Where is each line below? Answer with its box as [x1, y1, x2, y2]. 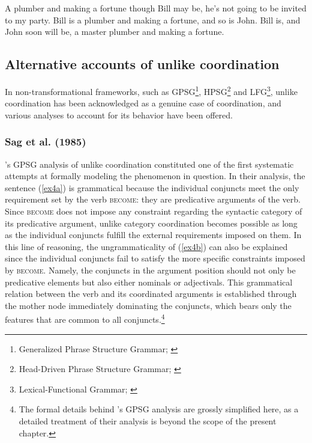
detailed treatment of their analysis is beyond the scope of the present [19, 414, 277, 427]
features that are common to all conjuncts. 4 [5, 311, 165, 326]
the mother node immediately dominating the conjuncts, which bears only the [5, 299, 292, 311]
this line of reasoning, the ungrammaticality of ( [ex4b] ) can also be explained [5, 240, 288, 252]
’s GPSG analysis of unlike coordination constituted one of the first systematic [5, 157, 294, 170]
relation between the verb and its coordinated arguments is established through [5, 287, 297, 300]
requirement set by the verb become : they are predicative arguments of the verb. [5, 193, 301, 206]
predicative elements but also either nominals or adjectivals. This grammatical [5, 275, 293, 288]
